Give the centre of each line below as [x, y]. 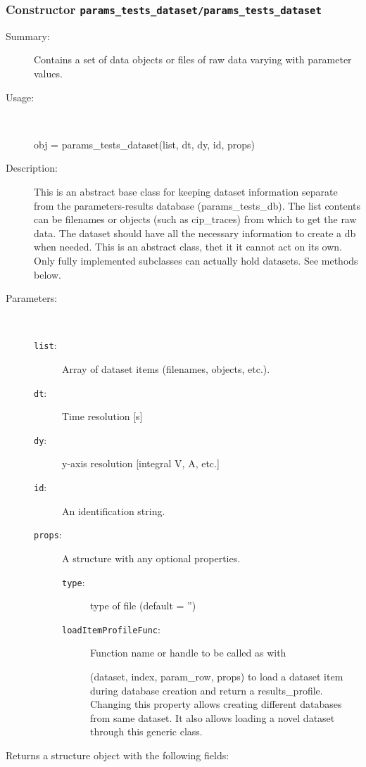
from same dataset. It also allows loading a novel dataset [213, 717]
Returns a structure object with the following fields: [118, 755]
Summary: [28, 36]
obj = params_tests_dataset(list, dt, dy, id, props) [145, 144]
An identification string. [114, 511]
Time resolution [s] [102, 416]
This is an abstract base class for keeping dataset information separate [186, 191]
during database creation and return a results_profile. [207, 690]
